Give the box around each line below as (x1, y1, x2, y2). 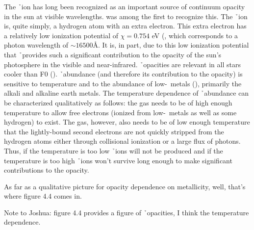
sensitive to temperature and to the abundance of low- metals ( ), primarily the (4, 78, 242, 88)
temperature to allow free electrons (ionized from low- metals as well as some (4, 107, 237, 117)
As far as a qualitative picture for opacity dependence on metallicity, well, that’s (4, 181, 246, 191)
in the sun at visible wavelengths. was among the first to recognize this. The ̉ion (4, 11, 248, 21)
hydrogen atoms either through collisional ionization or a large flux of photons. (4, 136, 241, 146)
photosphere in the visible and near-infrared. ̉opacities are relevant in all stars (4, 59, 241, 69)
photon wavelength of (4, 40, 69, 50)
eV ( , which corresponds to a (152, 30, 238, 40)
